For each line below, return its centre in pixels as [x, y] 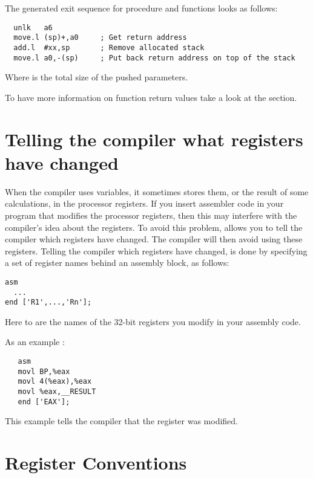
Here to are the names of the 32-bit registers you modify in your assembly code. [153, 321]
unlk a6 [33, 27]
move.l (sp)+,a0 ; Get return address [100, 38]
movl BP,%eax [44, 371]
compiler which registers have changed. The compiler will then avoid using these [154, 239]
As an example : [35, 342]
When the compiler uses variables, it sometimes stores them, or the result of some [157, 191]
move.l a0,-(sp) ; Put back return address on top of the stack [154, 58]
